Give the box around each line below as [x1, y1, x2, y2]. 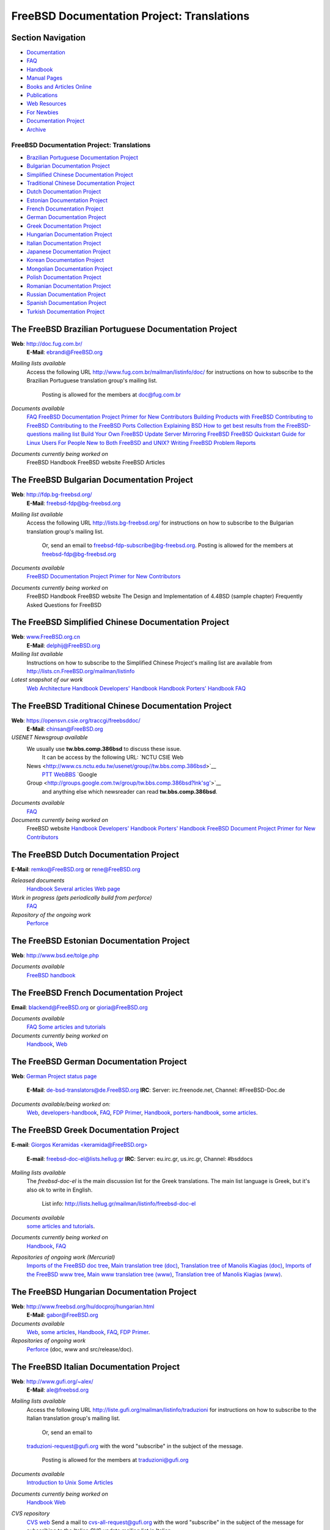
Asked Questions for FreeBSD [26, 601, 102, 608]
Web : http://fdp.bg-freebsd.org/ [11, 491, 92, 498]
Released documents [11, 877, 65, 884]
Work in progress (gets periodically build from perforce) [11, 894, 152, 901]
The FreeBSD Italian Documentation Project [11, 1362, 180, 1372]
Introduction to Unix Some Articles [26, 1479, 113, 1487]
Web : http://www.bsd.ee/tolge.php [11, 952, 99, 959]
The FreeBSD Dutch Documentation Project [11, 849, 180, 860]
